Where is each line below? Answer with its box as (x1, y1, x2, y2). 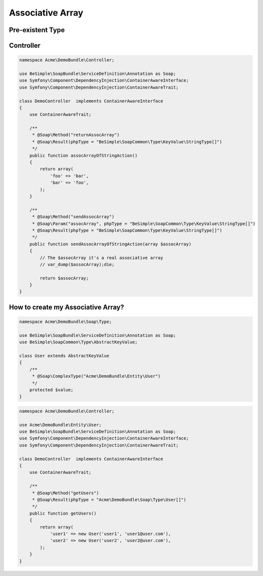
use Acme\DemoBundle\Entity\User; (19, 422, 102, 427)
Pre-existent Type (9, 26, 65, 34)
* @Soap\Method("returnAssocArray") (32, 132, 120, 138)
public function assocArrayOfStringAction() (29, 152, 138, 158)
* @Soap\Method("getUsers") (32, 490, 99, 496)
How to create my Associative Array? (9, 303, 124, 311)
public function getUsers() (29, 510, 97, 516)
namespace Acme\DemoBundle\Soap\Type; (19, 319, 112, 325)
